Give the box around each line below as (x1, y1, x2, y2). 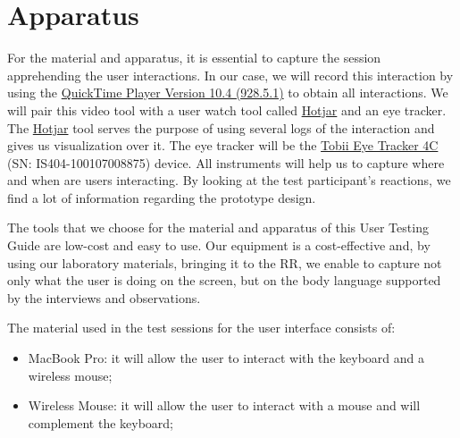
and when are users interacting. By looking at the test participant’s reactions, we (7, 171, 451, 190)
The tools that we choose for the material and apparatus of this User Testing (7, 218, 429, 237)
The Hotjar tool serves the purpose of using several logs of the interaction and (7, 118, 435, 137)
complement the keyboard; (28, 413, 174, 432)
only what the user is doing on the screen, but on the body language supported (7, 271, 441, 290)
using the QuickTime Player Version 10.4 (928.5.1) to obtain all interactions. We (7, 83, 448, 102)
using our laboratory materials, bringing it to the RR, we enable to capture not (7, 253, 442, 272)
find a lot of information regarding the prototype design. (7, 188, 316, 206)
